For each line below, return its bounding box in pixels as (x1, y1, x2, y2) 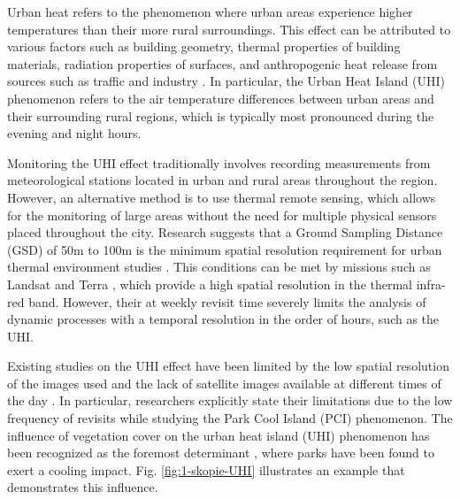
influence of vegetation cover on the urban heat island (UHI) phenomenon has (7, 426, 430, 444)
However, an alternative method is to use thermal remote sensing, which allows (7, 188, 436, 206)
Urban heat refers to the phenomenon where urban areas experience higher (7, 3, 413, 20)
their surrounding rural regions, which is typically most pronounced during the (7, 106, 434, 125)
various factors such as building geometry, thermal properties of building (7, 37, 401, 56)
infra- (416, 274, 446, 293)
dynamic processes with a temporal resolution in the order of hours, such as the (7, 310, 440, 328)
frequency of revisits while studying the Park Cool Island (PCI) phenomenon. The (7, 409, 453, 427)
